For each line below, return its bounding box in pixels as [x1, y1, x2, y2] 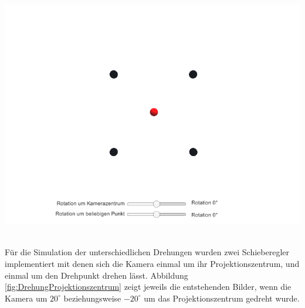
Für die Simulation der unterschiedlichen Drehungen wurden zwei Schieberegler [5, 246, 290, 258]
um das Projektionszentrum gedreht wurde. [144, 292, 300, 304]
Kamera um [5, 292, 48, 304]
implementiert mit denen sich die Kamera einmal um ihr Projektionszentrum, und [5, 257, 300, 269]
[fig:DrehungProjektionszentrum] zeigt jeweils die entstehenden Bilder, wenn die [5, 280, 292, 293]
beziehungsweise [63, 292, 121, 304]
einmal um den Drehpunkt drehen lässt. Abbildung [5, 269, 188, 281]
